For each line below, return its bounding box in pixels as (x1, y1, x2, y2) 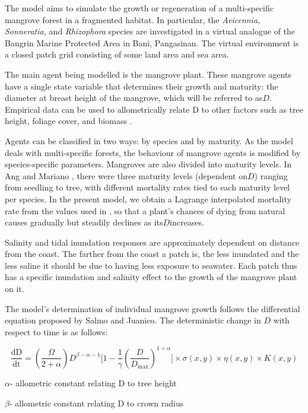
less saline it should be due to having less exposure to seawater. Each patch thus (5, 259, 297, 271)
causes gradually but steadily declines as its (5, 216, 163, 228)
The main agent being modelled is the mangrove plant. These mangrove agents (5, 68, 291, 80)
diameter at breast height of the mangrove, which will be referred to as (5, 91, 263, 104)
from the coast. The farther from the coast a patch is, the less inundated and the (5, 247, 299, 260)
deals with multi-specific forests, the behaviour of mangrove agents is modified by (5, 146, 301, 158)
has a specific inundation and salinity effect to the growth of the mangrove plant (5, 271, 297, 283)
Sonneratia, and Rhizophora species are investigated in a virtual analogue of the (5, 25, 296, 37)
